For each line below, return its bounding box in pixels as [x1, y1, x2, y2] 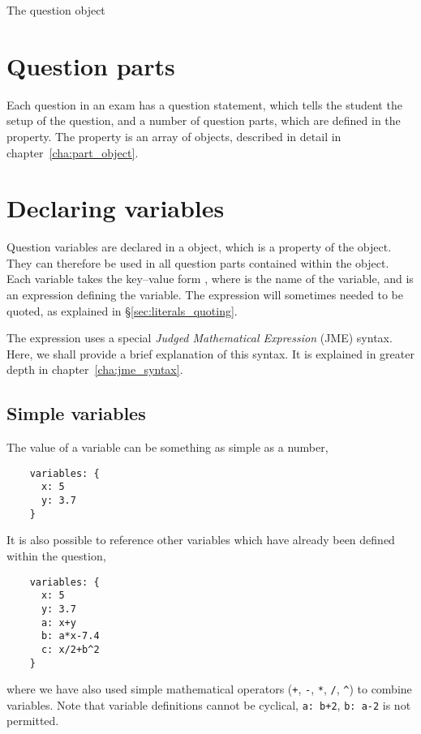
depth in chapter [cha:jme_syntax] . [6, 361, 183, 378]
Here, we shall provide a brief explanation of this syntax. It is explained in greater [6, 345, 415, 362]
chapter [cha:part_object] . [6, 144, 139, 161]
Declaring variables [6, 191, 225, 225]
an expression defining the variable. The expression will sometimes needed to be [6, 286, 403, 303]
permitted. [6, 712, 59, 729]
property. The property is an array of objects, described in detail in [6, 127, 342, 144]
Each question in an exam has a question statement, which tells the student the [6, 96, 402, 113]
